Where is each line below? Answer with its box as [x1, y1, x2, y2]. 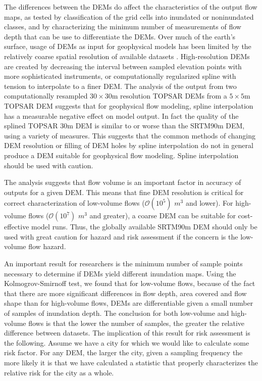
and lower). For [185, 198, 233, 208]
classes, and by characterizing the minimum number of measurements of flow [4, 21, 241, 32]
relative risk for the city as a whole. [4, 367, 114, 377]
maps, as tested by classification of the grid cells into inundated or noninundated [4, 11, 254, 22]
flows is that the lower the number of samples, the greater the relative [28, 317, 245, 328]
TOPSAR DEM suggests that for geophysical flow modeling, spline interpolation [4, 100, 253, 111]
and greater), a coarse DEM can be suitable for [89, 210, 236, 221]
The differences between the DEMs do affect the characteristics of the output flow [4, 2, 257, 12]
